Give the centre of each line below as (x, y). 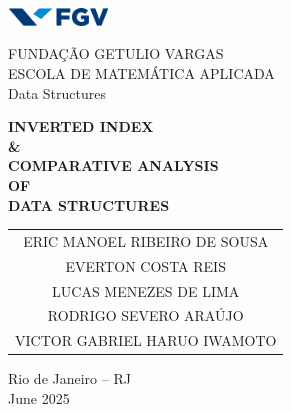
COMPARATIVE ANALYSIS (113, 165)
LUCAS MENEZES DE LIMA (146, 290)
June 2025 (39, 397)
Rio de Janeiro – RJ (69, 378)
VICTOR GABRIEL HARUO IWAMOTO (146, 340)
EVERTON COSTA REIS (145, 265)
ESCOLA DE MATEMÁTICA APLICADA (141, 72)
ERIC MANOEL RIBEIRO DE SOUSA (146, 240)
